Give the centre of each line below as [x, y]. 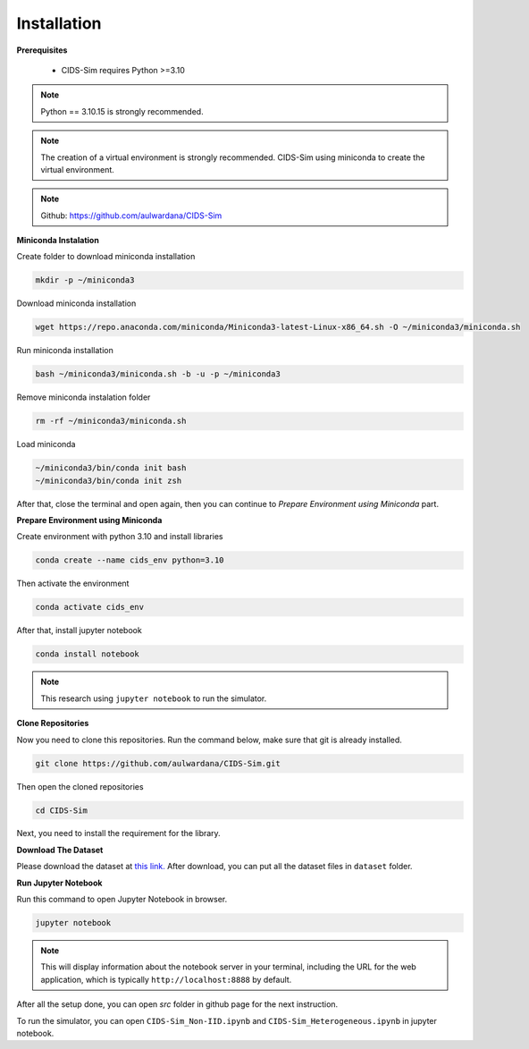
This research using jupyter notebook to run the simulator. [154, 698]
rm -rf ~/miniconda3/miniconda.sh [111, 421]
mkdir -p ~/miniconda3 [85, 280]
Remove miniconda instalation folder [84, 397]
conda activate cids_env [90, 607]
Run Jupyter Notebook [59, 883]
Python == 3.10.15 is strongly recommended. [122, 111]
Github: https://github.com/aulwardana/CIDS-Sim [131, 216]
